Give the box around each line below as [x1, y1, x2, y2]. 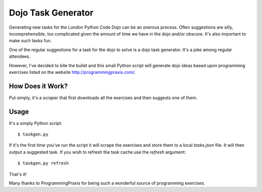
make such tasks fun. [9, 38, 52, 44]
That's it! [9, 171, 27, 177]
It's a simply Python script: [9, 120, 63, 126]
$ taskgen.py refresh [17, 160, 69, 166]
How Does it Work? [9, 82, 68, 90]
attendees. [9, 53, 31, 59]
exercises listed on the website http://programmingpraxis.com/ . [9, 69, 136, 75]
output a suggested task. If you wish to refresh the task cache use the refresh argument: [9, 149, 186, 155]
